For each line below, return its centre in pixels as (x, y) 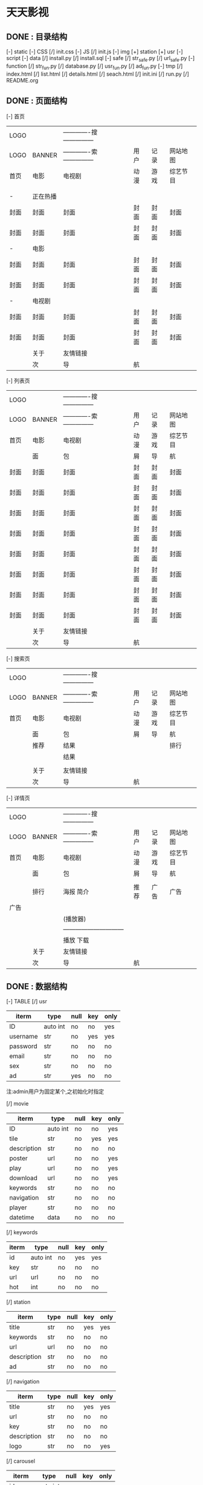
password (23, 1046)
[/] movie (18, 1104)
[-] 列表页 (18, 381)
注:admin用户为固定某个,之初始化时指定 (55, 1092)
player (18, 1208)
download (24, 1178)
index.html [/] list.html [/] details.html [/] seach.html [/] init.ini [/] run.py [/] (98, 74)
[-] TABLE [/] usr (27, 1002)
